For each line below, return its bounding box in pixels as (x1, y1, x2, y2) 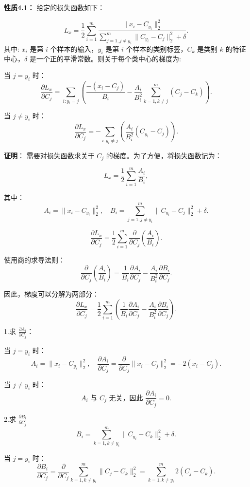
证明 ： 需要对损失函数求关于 (4, 150, 95, 160)
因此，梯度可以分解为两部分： (4, 289, 99, 299)
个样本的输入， (50, 43, 98, 54)
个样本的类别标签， (126, 43, 187, 54)
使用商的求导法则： (4, 255, 65, 265)
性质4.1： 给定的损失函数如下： (4, 2, 105, 12)
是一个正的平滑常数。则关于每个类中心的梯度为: (29, 54, 181, 64)
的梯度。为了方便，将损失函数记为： (106, 150, 222, 160)
